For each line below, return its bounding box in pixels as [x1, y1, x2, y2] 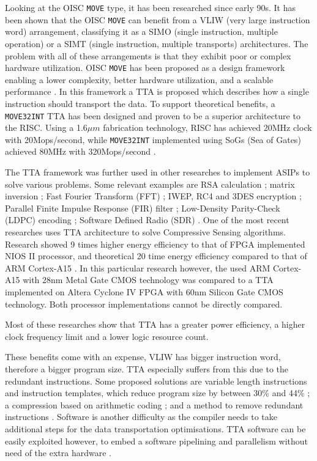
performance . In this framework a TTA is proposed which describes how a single [5, 85, 309, 98]
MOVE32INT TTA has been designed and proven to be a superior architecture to [5, 109, 300, 122]
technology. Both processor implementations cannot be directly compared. [5, 297, 283, 310]
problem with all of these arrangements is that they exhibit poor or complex [5, 49, 291, 62]
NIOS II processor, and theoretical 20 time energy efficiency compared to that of [5, 249, 307, 262]
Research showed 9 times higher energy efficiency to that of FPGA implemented [5, 237, 305, 250]
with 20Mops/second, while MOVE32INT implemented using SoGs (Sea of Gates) [5, 133, 301, 146]
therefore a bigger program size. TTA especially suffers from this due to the [5, 362, 289, 375]
